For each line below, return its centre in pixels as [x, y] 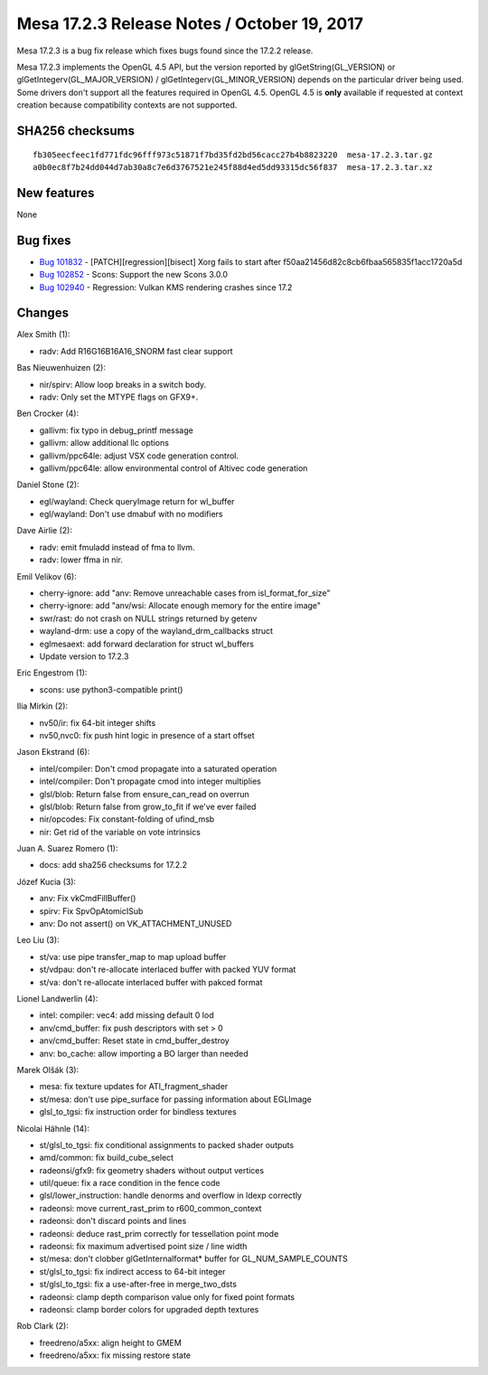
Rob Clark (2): [43, 1326]
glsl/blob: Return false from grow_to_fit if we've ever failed [148, 806]
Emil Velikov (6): [47, 576]
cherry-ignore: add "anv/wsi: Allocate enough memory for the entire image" [180, 606]
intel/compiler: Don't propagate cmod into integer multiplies [150, 781]
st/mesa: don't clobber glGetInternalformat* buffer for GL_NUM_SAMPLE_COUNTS [193, 1259]
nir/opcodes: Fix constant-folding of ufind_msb [127, 819]
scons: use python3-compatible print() [111, 689]
